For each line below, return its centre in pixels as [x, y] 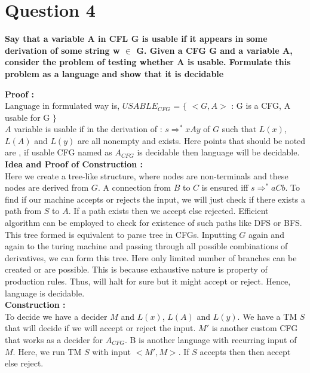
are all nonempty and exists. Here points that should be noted [191, 140]
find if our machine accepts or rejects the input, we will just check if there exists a [155, 199]
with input [111, 351]
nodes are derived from [47, 187]
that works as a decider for [54, 339]
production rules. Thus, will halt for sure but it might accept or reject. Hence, [148, 281]
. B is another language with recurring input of [211, 339]
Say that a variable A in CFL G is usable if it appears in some [136, 39]
